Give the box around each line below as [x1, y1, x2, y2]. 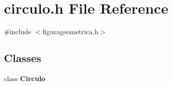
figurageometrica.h [42, 26, 99, 37]
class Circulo [4, 73, 46, 83]
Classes [4, 50, 41, 65]
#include [4, 26, 32, 37]
